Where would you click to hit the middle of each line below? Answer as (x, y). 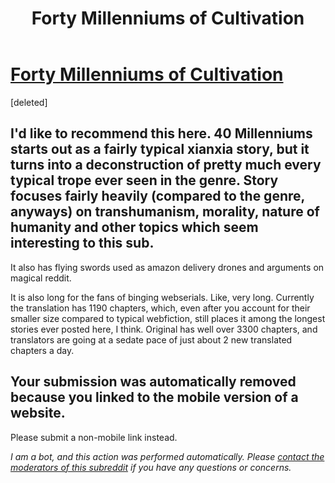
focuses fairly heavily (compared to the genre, (157, 196)
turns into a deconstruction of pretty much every (166, 165)
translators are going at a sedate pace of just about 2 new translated (151, 339)
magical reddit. (41, 278)
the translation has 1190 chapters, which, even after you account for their (160, 308)
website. (38, 413)
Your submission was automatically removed (153, 382)
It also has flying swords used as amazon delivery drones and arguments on (167, 267)
